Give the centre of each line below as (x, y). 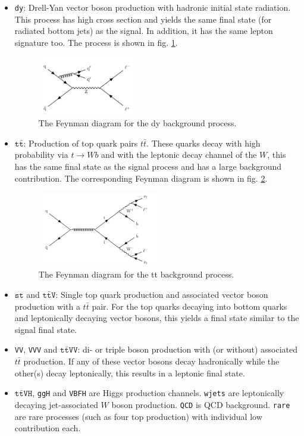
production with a (47, 306)
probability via (41, 155)
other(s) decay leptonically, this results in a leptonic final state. (130, 373)
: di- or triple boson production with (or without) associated (187, 349)
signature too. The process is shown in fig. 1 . (96, 42)
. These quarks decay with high (203, 143)
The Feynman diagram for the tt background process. (136, 274)
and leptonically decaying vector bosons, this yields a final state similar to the (157, 318)
